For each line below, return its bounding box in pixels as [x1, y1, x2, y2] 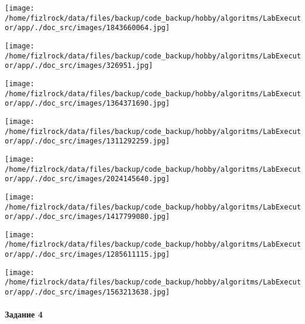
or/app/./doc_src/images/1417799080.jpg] [5, 212, 170, 221]
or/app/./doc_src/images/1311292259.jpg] [5, 137, 170, 146]
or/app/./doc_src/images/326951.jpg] [5, 61, 153, 70]
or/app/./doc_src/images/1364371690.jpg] [5, 99, 170, 108]
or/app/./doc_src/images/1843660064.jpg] [5, 24, 170, 32]
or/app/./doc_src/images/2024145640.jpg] [5, 175, 170, 184]
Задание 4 [5, 308, 43, 320]
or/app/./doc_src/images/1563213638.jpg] [5, 288, 170, 297]
